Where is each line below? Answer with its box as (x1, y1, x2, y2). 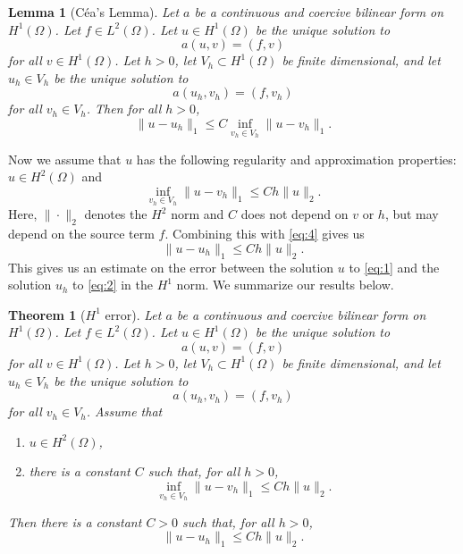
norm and (171, 205, 224, 223)
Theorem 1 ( (8, 305, 86, 323)
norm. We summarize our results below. (176, 275, 394, 294)
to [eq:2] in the (72, 275, 153, 294)
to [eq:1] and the (349, 257, 440, 276)
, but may (384, 205, 439, 223)
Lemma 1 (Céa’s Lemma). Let (8, 3, 180, 21)
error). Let (105, 305, 162, 323)
